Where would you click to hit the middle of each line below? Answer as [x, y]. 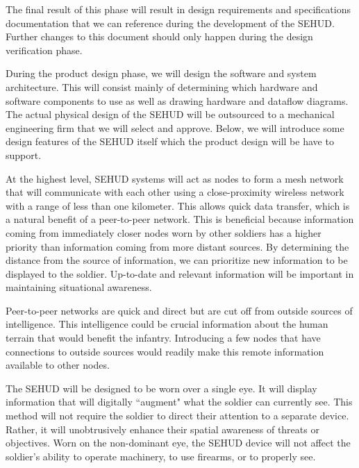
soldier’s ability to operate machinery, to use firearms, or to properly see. [161, 456]
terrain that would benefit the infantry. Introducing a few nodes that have [163, 338]
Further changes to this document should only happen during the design [159, 36]
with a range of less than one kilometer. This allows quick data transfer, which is [178, 205]
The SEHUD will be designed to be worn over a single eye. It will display [161, 388]
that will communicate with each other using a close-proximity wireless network [175, 192]
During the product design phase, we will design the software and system [161, 73]
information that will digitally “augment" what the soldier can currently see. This [179, 402]
